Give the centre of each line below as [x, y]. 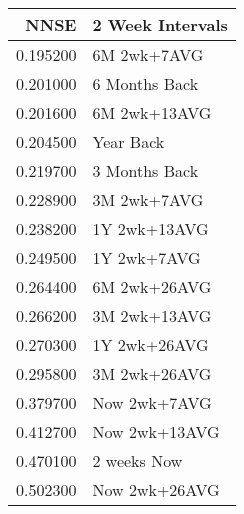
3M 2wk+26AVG [152, 373]
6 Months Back [145, 83]
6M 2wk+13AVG [152, 112]
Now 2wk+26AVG [156, 489]
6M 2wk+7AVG [148, 54]
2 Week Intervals [160, 24]
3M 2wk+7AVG [148, 199]
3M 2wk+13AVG [152, 315]
